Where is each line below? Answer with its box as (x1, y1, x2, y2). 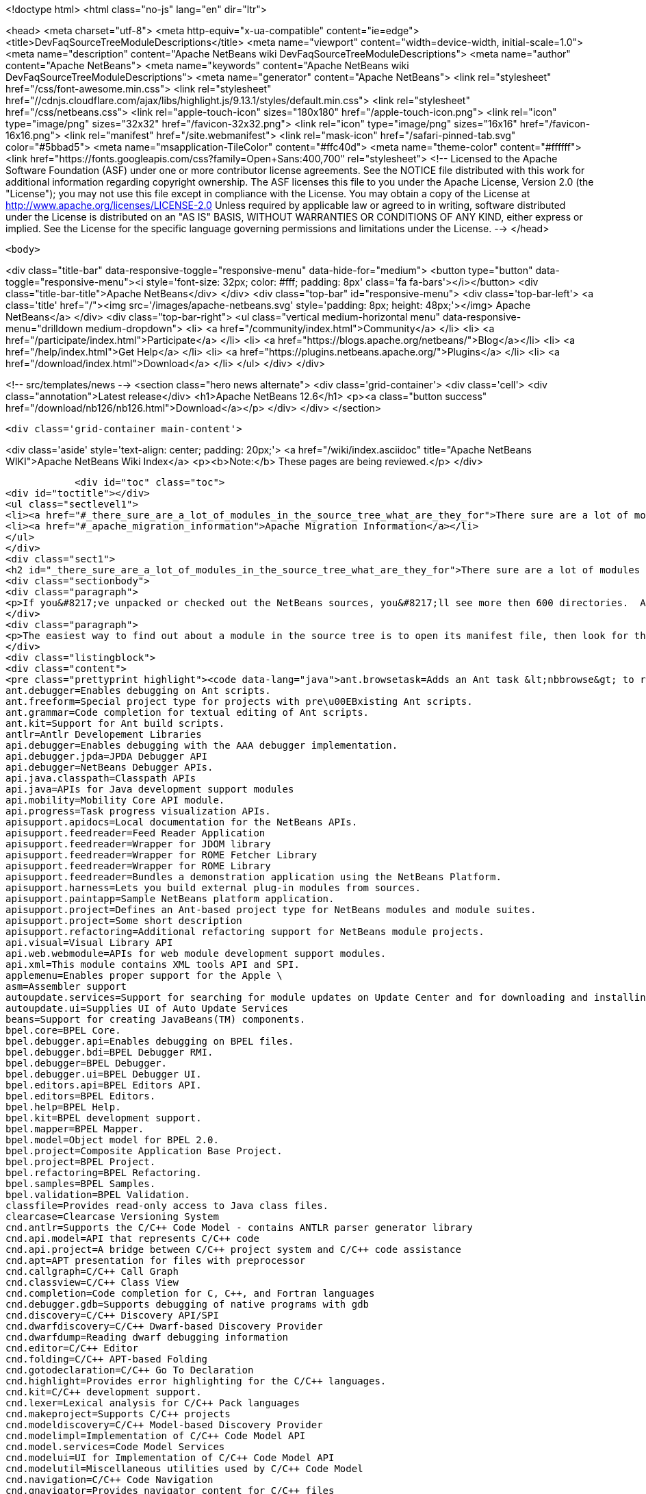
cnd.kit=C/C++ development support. (5, 1386, 202, 1397)
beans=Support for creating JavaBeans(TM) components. (5, 1014, 306, 1025)
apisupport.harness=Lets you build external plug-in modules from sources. (5, 882, 421, 893)
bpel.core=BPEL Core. (5, 1025, 121, 1036)
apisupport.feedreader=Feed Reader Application (5, 827, 266, 838)
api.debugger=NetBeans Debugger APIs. (5, 762, 214, 773)
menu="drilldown (5, 323, 83, 334)
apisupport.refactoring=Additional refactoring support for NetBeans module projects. (5, 926, 484, 937)
